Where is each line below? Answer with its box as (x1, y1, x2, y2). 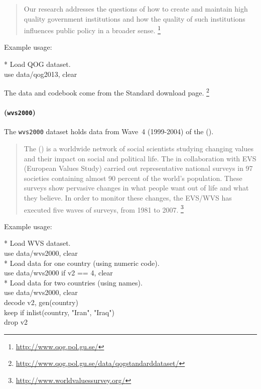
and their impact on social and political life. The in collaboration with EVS (24, 153, 256, 163)
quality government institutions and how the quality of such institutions (24, 13, 245, 24)
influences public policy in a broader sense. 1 (24, 24, 161, 35)
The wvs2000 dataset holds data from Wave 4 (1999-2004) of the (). (4, 126, 214, 137)
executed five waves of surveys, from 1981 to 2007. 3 (24, 203, 184, 215)
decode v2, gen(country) (4, 297, 78, 307)
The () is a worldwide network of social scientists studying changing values (24, 143, 253, 153)
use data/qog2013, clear (4, 68, 77, 79)
